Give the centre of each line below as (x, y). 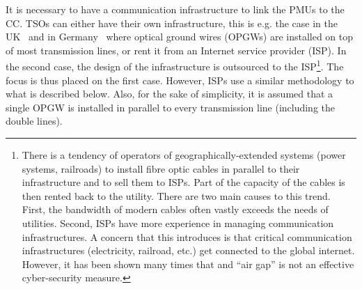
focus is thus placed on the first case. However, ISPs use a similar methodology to (180, 80)
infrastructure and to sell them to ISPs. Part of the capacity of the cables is (183, 182)
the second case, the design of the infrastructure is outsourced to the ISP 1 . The (175, 65)
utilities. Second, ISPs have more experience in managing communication (178, 222)
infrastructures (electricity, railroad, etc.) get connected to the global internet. (188, 250)
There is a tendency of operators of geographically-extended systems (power (184, 155)
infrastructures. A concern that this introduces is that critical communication (187, 236)
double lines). (34, 121)
